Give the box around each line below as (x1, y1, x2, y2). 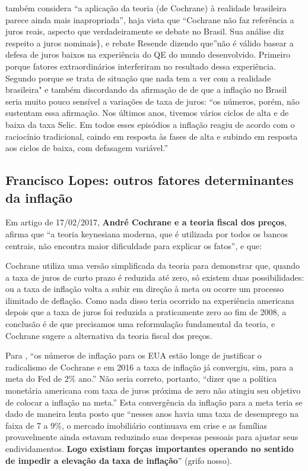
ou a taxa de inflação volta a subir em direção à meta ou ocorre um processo (5, 282, 284, 295)
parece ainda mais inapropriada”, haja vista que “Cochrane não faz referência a (5, 13, 294, 26)
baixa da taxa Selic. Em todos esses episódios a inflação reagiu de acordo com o (5, 118, 295, 130)
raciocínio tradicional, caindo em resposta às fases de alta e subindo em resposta (5, 130, 298, 142)
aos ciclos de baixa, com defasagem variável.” (5, 142, 168, 154)
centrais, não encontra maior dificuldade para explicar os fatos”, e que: (5, 239, 262, 252)
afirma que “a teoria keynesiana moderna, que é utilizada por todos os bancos (5, 227, 288, 240)
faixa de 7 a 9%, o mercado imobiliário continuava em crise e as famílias (5, 419, 267, 431)
